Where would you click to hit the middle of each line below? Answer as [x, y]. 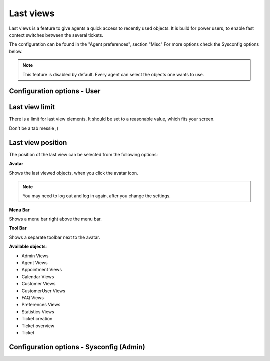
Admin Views [35, 256]
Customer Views [39, 284]
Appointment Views [42, 270]
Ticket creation [37, 319]
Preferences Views [41, 305]
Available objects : [28, 247]
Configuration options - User [55, 91]
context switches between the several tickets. [56, 35]
